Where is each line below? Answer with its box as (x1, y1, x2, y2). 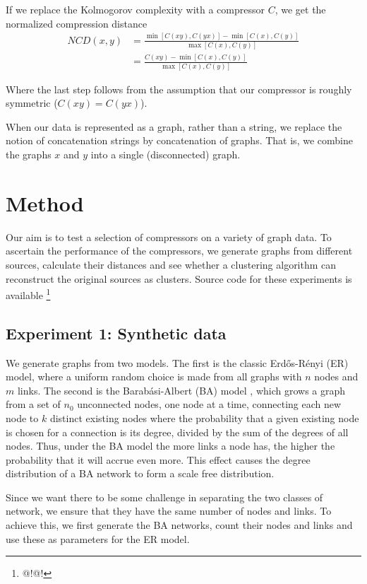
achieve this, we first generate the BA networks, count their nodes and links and (6, 518, 353, 532)
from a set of (6, 397, 61, 411)
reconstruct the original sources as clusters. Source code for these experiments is (6, 271, 352, 286)
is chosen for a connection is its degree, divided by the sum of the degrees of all (6, 424, 349, 439)
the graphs (6, 147, 52, 161)
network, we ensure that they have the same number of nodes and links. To (6, 503, 332, 518)
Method (6, 188, 84, 217)
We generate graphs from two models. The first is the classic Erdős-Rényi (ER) (6, 355, 349, 370)
